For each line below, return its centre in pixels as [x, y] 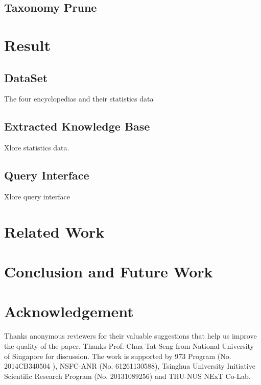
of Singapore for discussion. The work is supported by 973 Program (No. [118, 356]
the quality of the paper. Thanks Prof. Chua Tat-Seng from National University [129, 346]
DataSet [26, 77]
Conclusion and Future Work [109, 272]
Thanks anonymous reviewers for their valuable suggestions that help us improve [130, 336]
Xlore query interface [37, 196]
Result [27, 45]
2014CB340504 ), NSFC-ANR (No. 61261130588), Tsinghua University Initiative [130, 366]
